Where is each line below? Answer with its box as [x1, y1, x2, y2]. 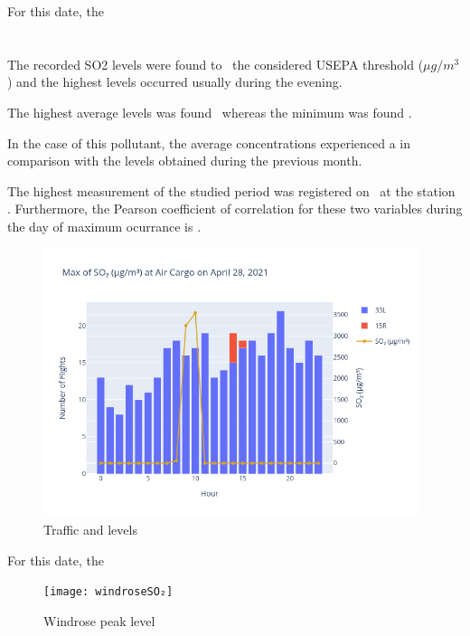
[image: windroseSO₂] [43, 585, 174, 599]
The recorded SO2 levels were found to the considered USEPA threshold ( [7, 54, 424, 73]
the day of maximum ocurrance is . [7, 216, 202, 235]
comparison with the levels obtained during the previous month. [7, 151, 362, 170]
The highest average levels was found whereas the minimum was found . [7, 102, 412, 121]
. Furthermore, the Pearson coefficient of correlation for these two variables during [7, 199, 463, 218]
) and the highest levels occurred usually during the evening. [7, 72, 343, 91]
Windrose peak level [43, 611, 155, 630]
